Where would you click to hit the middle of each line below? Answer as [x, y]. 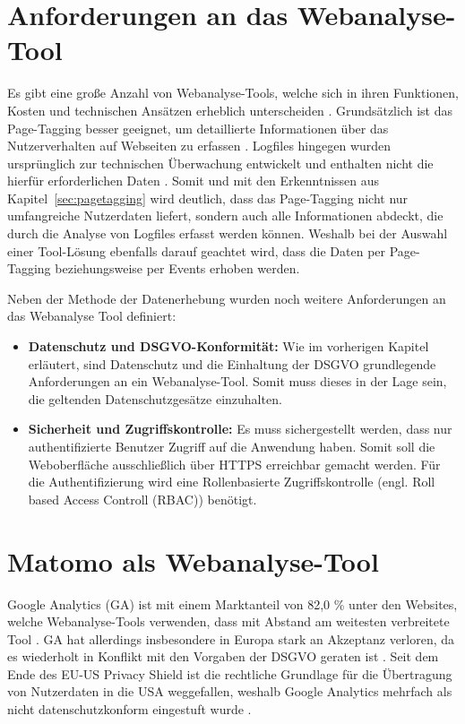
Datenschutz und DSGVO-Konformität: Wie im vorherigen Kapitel [228, 346]
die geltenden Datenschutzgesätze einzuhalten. [155, 398]
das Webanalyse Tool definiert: [92, 316]
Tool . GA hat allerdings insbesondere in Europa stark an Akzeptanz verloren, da [231, 638]
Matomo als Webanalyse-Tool [193, 560]
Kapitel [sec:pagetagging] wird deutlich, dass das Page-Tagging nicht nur [208, 198]
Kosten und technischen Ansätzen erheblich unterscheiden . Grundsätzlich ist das [230, 110]
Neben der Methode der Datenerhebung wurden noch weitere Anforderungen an [227, 298]
